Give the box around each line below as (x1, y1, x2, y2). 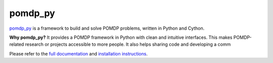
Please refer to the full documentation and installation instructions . (9, 50, 148, 56)
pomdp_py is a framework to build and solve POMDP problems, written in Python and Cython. (9, 25, 205, 31)
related (9, 41, 24, 47)
